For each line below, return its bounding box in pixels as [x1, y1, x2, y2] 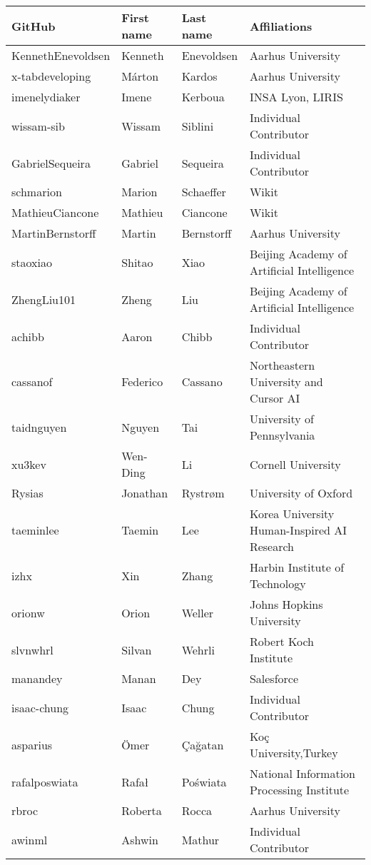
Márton [121, 68, 159, 84]
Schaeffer [181, 183, 226, 200]
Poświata [181, 773, 227, 790]
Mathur [181, 831, 220, 848]
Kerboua [181, 88, 225, 105]
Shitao [121, 253, 153, 270]
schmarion [11, 183, 62, 200]
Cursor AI [249, 390, 300, 406]
